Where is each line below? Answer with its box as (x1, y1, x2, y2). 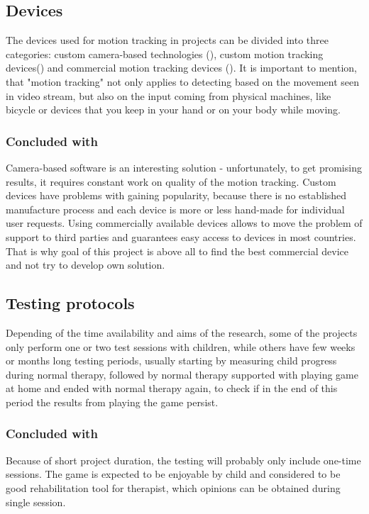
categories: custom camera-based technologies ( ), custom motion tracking (6, 46, 324, 61)
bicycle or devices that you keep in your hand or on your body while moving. (6, 102, 341, 117)
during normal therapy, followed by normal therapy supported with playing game (6, 367, 358, 381)
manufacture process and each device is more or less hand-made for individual (6, 201, 345, 216)
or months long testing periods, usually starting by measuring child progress (6, 353, 337, 368)
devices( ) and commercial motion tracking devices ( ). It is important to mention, (6, 60, 358, 75)
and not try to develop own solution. (6, 257, 165, 272)
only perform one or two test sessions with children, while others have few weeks (6, 339, 356, 354)
